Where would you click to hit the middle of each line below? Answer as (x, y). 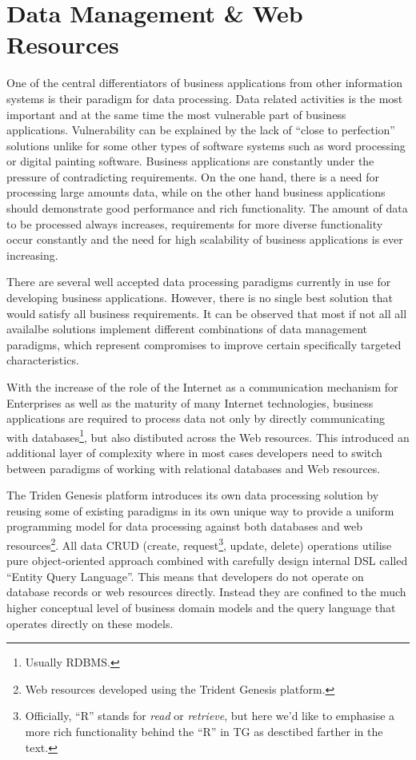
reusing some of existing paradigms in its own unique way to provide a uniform (200, 510)
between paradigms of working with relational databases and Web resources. (194, 468)
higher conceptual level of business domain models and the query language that (201, 608)
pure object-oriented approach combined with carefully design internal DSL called (207, 561)
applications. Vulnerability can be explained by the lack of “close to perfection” (201, 130)
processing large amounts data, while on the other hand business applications (196, 192)
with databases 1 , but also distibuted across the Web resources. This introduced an (208, 436)
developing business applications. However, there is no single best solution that (200, 298)
